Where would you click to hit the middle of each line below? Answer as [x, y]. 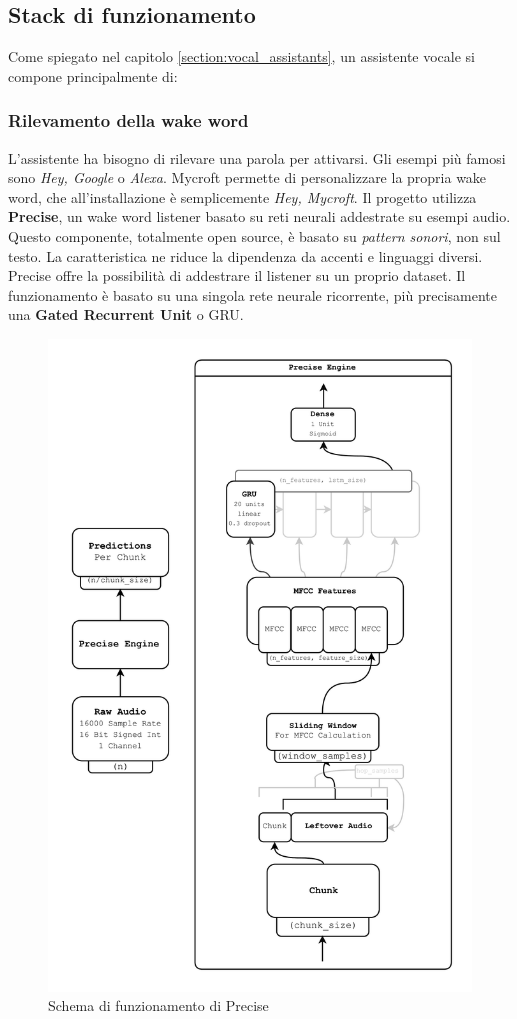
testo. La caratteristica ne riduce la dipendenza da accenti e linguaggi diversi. [245, 255]
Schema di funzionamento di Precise [158, 1005]
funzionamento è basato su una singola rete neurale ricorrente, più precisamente [252, 294]
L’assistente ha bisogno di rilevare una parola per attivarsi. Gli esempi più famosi [257, 157]
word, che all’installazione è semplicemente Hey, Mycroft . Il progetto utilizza [242, 196]
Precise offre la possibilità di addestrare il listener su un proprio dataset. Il [237, 275]
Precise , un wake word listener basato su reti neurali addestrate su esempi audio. [259, 216]
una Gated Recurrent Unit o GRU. [126, 314]
